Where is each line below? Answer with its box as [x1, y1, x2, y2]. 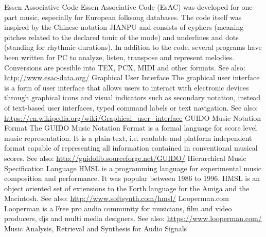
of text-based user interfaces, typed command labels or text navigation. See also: [4, 102, 258, 113]
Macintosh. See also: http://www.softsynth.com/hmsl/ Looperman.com [4, 193, 229, 204]
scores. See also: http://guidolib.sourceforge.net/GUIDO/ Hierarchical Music [4, 152, 246, 163]
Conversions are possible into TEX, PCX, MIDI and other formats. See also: [4, 62, 245, 72]
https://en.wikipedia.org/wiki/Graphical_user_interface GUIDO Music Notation [4, 112, 261, 123]
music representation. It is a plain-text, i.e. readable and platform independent [4, 132, 252, 143]
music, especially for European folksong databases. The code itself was [20, 11, 242, 22]
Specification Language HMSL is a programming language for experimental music [4, 162, 262, 173]
